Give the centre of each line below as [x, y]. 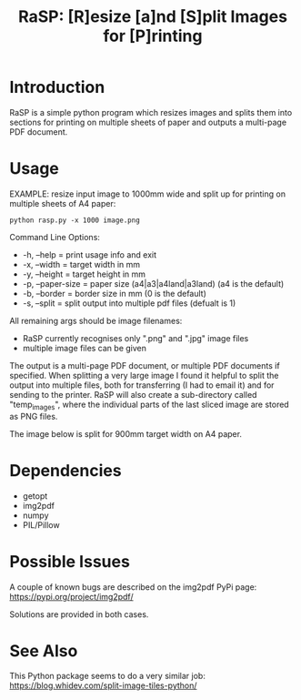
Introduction [57, 87]
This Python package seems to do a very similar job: [108, 676]
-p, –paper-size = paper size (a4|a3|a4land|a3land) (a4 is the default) [153, 283]
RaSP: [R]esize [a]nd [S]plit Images [153, 17]
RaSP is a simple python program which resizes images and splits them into [151, 112]
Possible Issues [70, 561]
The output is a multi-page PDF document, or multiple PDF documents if [145, 365]
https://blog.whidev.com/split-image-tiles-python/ [103, 685]
